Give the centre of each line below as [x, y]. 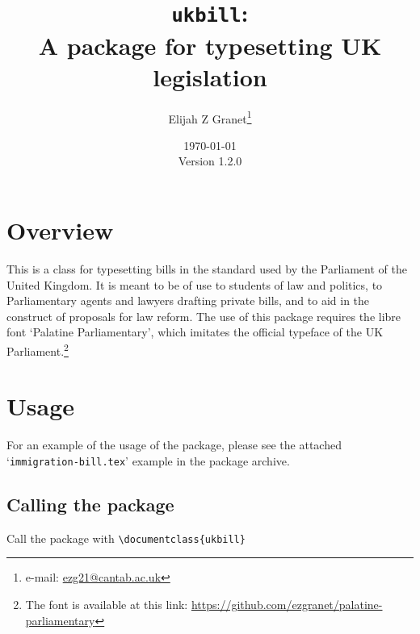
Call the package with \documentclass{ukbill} [126, 538]
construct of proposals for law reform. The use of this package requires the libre [204, 316]
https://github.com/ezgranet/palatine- [287, 605]
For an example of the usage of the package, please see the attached [174, 445]
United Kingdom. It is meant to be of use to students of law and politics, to [195, 284]
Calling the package [90, 504]
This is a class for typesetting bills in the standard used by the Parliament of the [207, 269]
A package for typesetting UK [210, 45]
